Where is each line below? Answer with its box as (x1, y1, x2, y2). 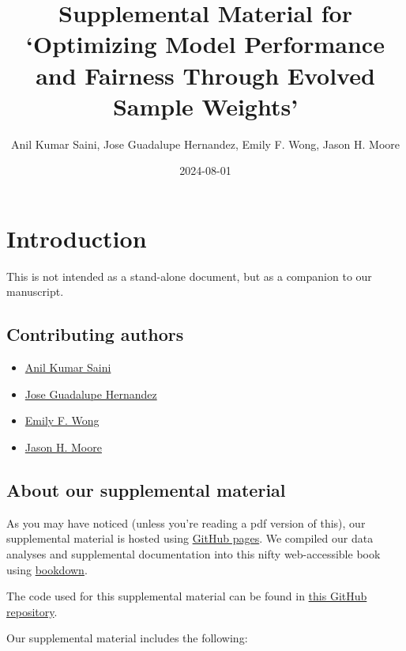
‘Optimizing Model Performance (26, 28, 385, 60)
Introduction (6, 221, 147, 254)
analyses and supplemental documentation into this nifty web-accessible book (6, 545, 381, 562)
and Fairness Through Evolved (36, 59, 375, 91)
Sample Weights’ (112, 89, 299, 122)
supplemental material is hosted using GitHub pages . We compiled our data (6, 530, 374, 547)
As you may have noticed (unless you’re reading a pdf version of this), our (6, 514, 366, 531)
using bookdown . (6, 561, 88, 577)
